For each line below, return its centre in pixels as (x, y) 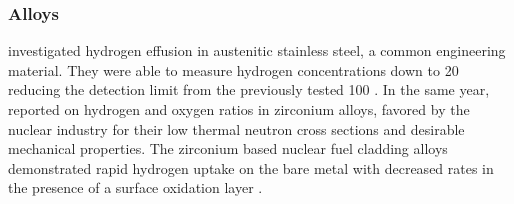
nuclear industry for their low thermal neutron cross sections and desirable (236, 128)
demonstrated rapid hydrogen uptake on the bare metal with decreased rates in (251, 167)
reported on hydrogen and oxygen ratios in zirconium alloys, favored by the (239, 109)
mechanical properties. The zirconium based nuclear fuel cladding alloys (228, 148)
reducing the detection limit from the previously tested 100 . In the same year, (249, 89)
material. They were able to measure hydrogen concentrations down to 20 (233, 69)
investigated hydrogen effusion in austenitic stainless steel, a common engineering (257, 50)
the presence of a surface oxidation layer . (135, 187)
